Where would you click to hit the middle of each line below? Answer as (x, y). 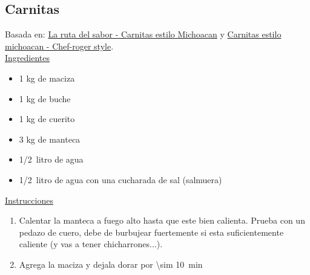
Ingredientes (28, 58)
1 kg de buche (45, 98)
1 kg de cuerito (47, 119)
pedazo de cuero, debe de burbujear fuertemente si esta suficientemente (151, 232)
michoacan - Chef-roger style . (59, 46)
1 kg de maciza (47, 78)
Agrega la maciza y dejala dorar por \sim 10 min (111, 264)
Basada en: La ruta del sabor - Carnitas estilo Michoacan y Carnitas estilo (143, 34)
